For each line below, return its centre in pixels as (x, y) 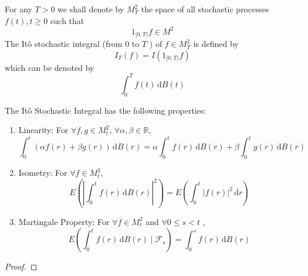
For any (18, 9)
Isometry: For (43, 173)
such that (67, 20)
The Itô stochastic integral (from (64, 44)
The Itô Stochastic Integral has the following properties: (106, 110)
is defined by (216, 44)
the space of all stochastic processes (205, 9)
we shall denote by (91, 9)
